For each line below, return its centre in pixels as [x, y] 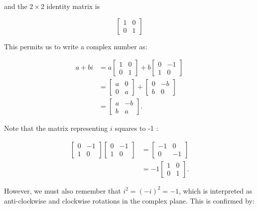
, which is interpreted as [216, 190]
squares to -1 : [136, 128]
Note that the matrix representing [56, 128]
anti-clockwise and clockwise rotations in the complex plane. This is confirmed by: [129, 200]
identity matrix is [73, 6]
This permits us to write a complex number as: [76, 46]
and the [16, 6]
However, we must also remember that [63, 190]
